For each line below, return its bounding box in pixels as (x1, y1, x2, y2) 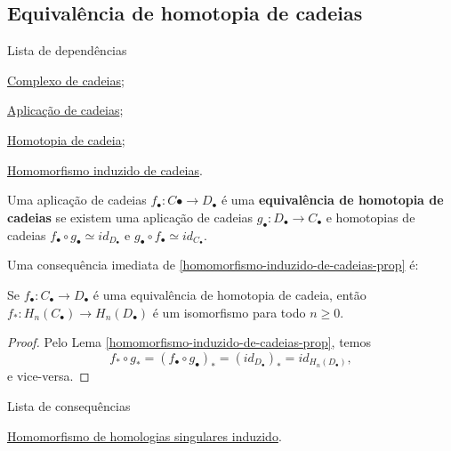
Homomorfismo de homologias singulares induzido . (7, 426, 282, 445)
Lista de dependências (7, 41, 127, 60)
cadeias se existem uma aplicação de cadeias (7, 207, 254, 226)
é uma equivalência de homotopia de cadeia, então (93, 286, 366, 304)
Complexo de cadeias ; (7, 70, 125, 89)
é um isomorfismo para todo (152, 302, 306, 321)
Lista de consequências (7, 396, 131, 415)
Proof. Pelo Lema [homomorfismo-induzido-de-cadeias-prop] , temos (7, 333, 371, 351)
